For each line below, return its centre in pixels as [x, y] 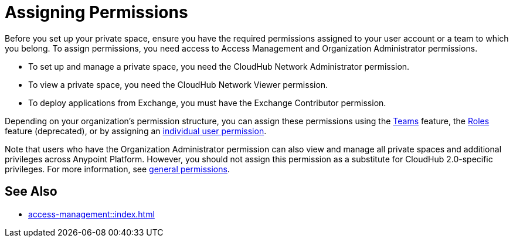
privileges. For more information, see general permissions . [117, 169]
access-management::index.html [91, 214]
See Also [31, 192]
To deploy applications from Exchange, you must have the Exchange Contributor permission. [207, 103]
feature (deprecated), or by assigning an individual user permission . [136, 131]
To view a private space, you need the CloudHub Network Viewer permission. [178, 84]
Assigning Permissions [96, 12]
